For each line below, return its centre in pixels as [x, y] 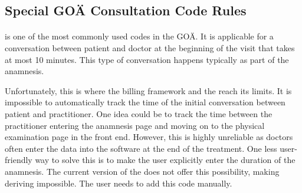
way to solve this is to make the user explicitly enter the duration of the [165, 160]
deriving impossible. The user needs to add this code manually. [119, 183]
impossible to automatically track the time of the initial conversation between [145, 102]
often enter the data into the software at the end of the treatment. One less [141, 148]
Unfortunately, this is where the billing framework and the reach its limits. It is [148, 90]
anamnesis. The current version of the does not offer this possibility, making [142, 171]
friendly [19, 160]
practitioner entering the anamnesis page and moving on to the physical [135, 125]
